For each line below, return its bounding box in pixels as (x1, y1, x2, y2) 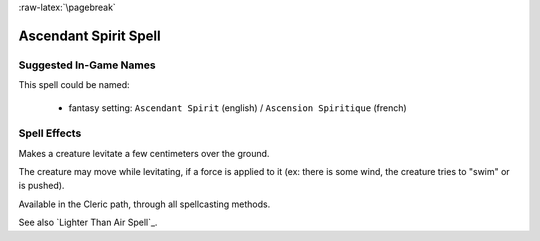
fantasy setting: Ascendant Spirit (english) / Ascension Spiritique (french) (68, 101, 407, 114)
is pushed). (18, 180, 65, 192)
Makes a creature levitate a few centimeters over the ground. (18, 147, 270, 159)
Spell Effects (18, 126, 82, 140)
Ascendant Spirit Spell (18, 27, 161, 44)
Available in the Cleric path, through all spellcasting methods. (18, 198, 271, 210)
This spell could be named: (18, 79, 130, 91)
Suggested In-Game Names (18, 58, 156, 72)
